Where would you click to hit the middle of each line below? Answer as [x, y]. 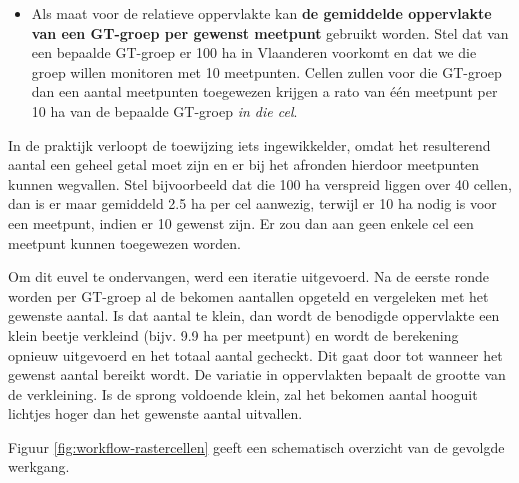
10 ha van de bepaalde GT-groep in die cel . [164, 110]
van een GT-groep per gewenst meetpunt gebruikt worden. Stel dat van [270, 32]
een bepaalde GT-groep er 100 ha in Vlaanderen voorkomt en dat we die [254, 52]
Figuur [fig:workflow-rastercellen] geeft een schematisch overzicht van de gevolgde [256, 446]
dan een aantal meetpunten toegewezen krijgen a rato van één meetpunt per [264, 91]
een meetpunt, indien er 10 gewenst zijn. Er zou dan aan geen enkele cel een [241, 222]
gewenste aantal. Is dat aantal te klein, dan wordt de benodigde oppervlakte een [254, 315]
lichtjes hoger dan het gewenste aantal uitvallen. [155, 413]
